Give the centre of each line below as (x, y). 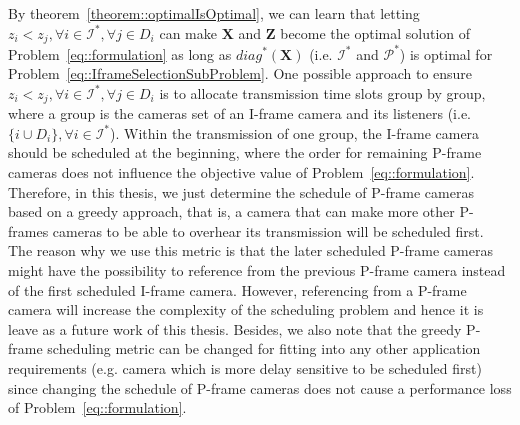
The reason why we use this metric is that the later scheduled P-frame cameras (250, 250)
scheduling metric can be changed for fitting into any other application (264, 348)
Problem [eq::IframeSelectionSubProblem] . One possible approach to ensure (240, 73)
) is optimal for (446, 53)
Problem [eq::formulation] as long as (120, 53)
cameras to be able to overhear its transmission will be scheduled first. (268, 230)
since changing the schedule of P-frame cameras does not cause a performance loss (260, 387)
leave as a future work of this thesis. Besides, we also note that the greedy (235, 328)
